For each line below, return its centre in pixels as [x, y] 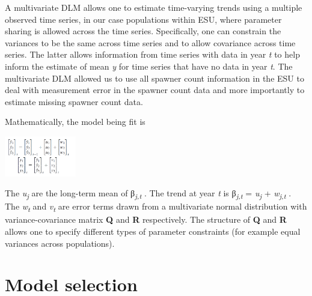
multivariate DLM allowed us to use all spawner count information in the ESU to [154, 78]
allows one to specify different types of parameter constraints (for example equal [153, 231]
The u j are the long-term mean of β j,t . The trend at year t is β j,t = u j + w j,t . [148, 194]
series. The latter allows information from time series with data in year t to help [152, 54]
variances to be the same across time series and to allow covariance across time [150, 42]
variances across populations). [60, 243]
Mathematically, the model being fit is [75, 122]
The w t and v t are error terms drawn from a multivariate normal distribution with [156, 207]
